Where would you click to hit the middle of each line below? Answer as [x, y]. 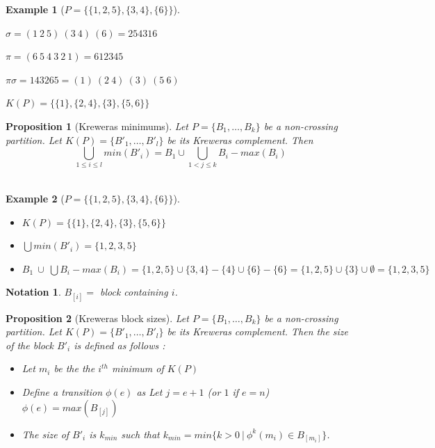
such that [140, 434]
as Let [149, 392]
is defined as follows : [120, 345]
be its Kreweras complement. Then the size [258, 331]
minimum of [138, 368]
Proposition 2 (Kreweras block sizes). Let [97, 318]
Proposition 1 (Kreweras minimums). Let [97, 126]
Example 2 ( [35, 199]
